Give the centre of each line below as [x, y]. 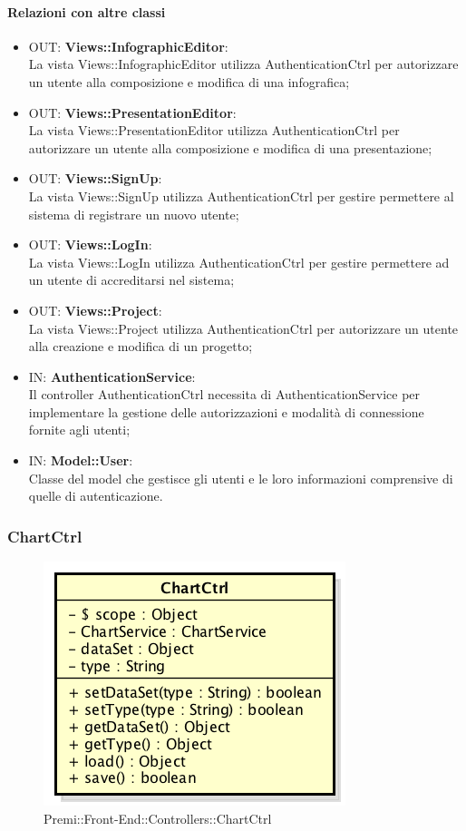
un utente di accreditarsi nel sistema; [131, 280]
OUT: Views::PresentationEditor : [132, 112]
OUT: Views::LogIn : [90, 244]
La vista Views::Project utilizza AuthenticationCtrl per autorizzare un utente [243, 328]
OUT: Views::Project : [95, 310]
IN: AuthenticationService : [112, 376]
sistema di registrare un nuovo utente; [134, 214]
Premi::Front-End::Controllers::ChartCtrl [158, 818]
